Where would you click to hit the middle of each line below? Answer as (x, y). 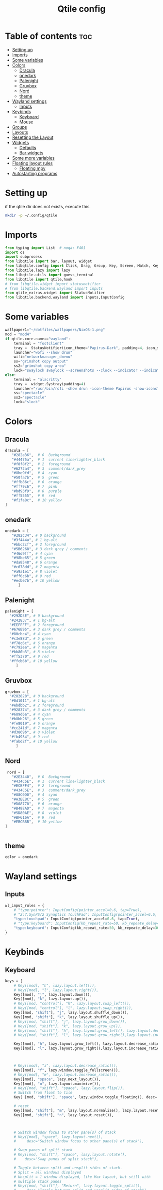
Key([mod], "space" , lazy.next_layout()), (57, 1079)
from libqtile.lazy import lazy (38, 270)
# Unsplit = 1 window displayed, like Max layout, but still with (82, 1177)
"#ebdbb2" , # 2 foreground (37, 705)
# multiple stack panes (38, 1181)
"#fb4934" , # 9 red (29, 737)
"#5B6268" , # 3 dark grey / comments (50, 549)
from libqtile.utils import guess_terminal (50, 275)
